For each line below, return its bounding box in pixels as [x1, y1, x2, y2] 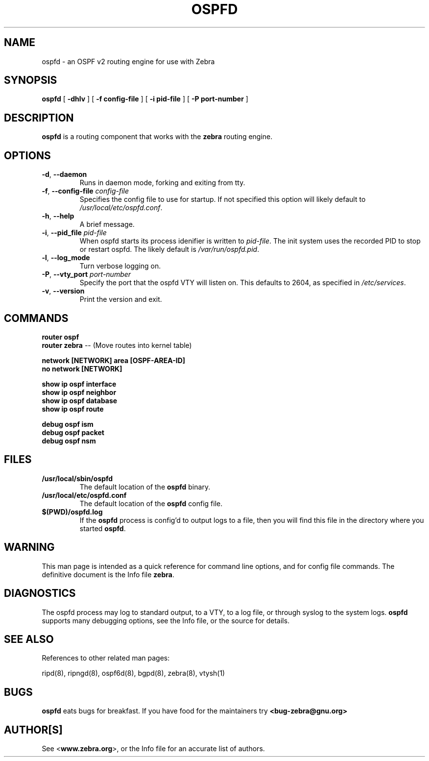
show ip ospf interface [42, 379, 117, 388]
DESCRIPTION [4, 111, 74, 124]
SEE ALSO [4, 633, 54, 645]
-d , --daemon [42, 170, 87, 179]
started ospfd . [79, 524, 126, 533]
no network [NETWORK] [42, 364, 122, 373]
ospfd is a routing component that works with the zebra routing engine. [42, 132, 273, 141]
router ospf [42, 332, 79, 341]
